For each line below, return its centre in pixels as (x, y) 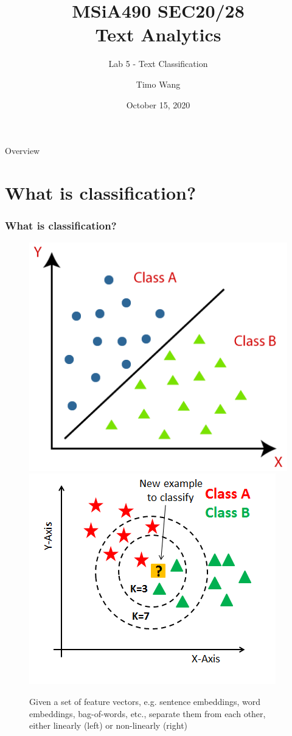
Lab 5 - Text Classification (158, 64)
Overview (23, 151)
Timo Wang (158, 84)
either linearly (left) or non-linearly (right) (109, 725)
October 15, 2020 (158, 104)
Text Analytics (158, 34)
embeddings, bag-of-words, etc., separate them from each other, (148, 713)
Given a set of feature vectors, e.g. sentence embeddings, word (145, 702)
